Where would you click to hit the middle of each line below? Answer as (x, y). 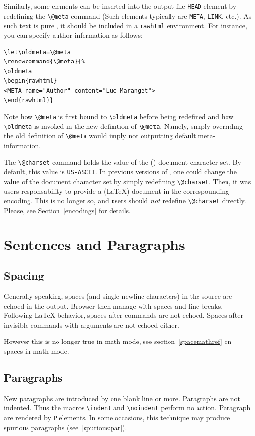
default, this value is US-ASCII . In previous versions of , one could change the (120, 171)
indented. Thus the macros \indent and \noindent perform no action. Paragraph (127, 408)
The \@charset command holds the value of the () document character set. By (123, 162)
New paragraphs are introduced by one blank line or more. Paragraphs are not (122, 398)
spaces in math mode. (37, 351)
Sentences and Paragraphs (95, 244)
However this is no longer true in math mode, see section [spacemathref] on (118, 341)
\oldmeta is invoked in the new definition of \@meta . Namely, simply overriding (123, 126)
